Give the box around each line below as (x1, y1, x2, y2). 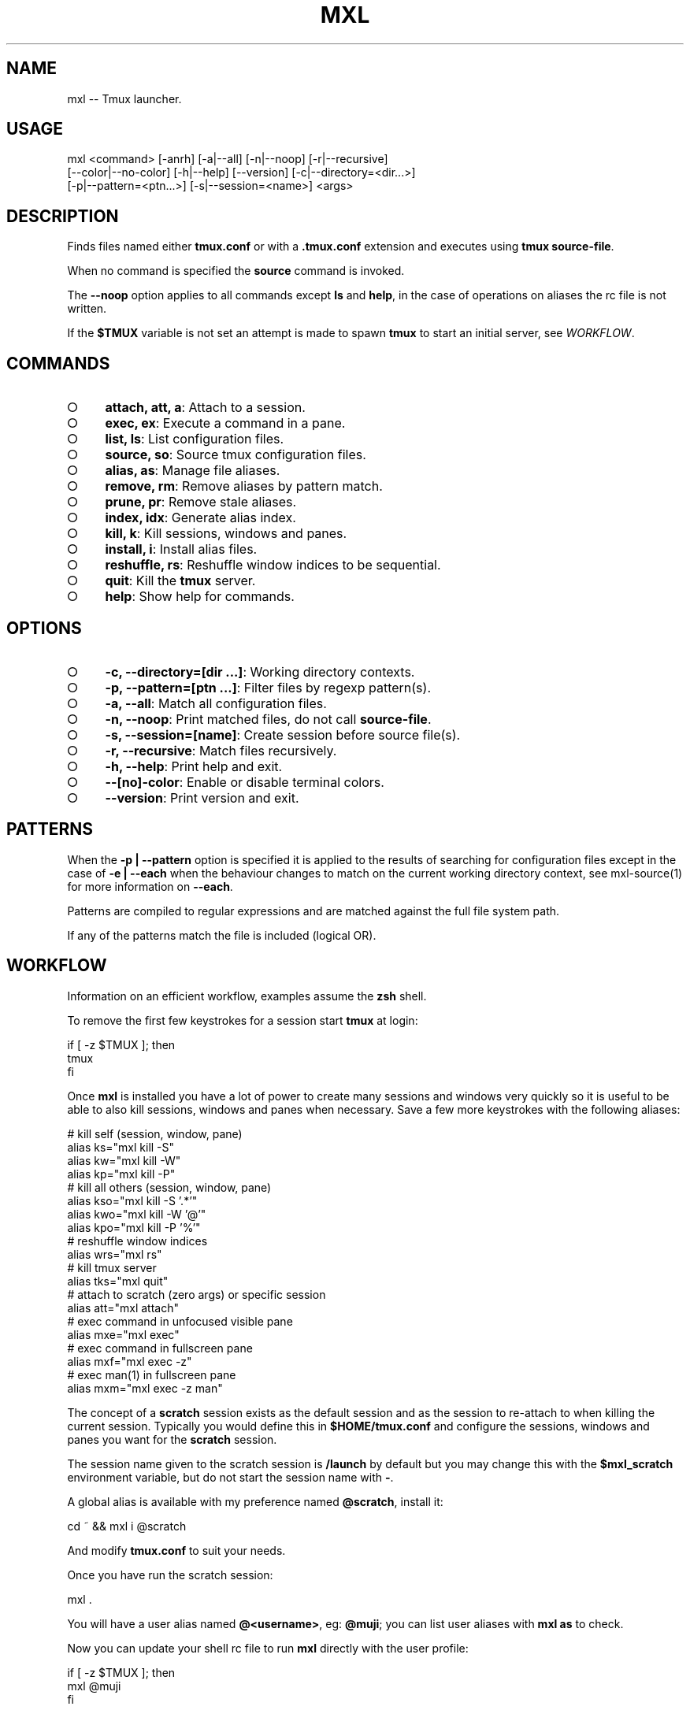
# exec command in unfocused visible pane (67, 1314, 293, 1328)
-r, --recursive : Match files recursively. (105, 742, 337, 759)
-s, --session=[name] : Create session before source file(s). (105, 726, 461, 743)
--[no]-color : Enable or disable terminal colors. (105, 773, 384, 790)
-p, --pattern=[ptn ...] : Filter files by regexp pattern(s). (105, 679, 431, 695)
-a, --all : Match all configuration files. (105, 695, 327, 711)
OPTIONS (6, 618, 82, 638)
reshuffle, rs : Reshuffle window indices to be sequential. (105, 557, 441, 573)
